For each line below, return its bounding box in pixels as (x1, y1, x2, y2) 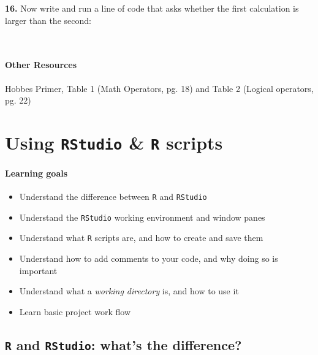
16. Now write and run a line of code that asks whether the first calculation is (5, 2, 299, 14)
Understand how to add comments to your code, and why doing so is (19, 252, 278, 265)
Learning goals (5, 166, 68, 179)
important (19, 264, 58, 277)
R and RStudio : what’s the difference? (5, 335, 242, 354)
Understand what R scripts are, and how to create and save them (19, 231, 263, 244)
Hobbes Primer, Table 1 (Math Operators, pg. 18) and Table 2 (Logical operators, (5, 82, 314, 94)
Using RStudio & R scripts (5, 129, 223, 155)
